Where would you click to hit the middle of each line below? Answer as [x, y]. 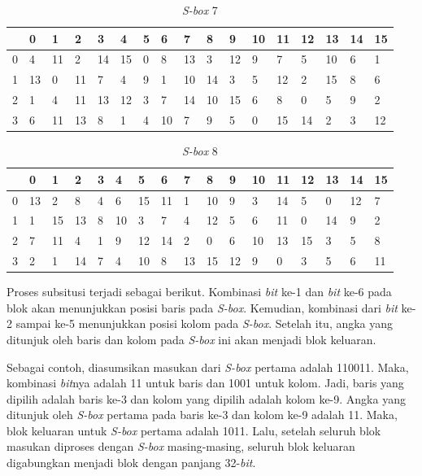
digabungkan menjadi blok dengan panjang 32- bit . [131, 463]
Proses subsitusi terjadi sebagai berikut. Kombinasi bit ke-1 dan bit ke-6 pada [199, 292]
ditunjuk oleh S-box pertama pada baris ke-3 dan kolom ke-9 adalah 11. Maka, [202, 415]
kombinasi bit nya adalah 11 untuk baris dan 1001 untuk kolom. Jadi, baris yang [205, 383]
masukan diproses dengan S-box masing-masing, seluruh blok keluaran [181, 446]
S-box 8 [200, 151]
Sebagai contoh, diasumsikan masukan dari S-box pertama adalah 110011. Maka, [208, 367]
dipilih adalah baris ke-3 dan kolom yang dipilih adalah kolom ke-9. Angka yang [206, 398]
